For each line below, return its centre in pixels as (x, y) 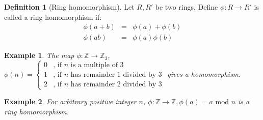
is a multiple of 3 (97, 65)
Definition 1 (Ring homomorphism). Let (69, 7)
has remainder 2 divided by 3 (116, 85)
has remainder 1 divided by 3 (116, 75)
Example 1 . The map (39, 55)
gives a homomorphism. (204, 74)
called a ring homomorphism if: (53, 17)
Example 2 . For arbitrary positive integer (70, 101)
